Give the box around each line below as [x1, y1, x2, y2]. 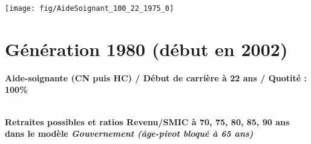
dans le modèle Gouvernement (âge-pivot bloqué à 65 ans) [5, 127, 254, 140]
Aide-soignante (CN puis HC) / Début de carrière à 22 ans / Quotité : [5, 71, 307, 84]
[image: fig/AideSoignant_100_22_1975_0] [5, 4, 174, 13]
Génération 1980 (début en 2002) [5, 36, 288, 61]
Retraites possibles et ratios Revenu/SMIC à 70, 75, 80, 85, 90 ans [5, 115, 290, 128]
